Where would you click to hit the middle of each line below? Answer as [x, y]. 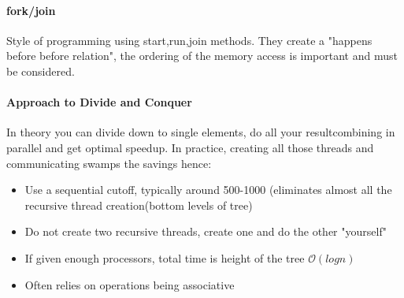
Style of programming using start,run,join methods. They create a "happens [189, 40]
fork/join [31, 10]
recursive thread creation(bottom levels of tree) [139, 205]
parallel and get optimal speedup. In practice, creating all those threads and [190, 147]
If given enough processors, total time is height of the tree [165, 257]
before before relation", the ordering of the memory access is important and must [202, 56]
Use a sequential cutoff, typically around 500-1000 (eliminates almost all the [208, 190]
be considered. [41, 71]
